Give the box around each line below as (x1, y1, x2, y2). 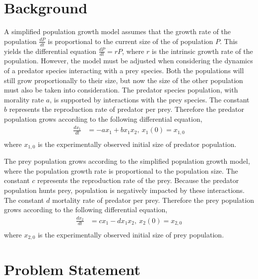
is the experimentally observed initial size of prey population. (38, 230, 224, 240)
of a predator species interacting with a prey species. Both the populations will (4, 65, 244, 75)
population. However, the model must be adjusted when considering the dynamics (4, 55, 253, 66)
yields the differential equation (4, 46, 97, 56)
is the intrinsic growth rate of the (152, 46, 253, 56)
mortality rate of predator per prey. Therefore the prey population (52, 194, 254, 205)
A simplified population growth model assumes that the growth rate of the (4, 26, 231, 37)
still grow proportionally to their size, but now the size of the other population (4, 75, 243, 85)
